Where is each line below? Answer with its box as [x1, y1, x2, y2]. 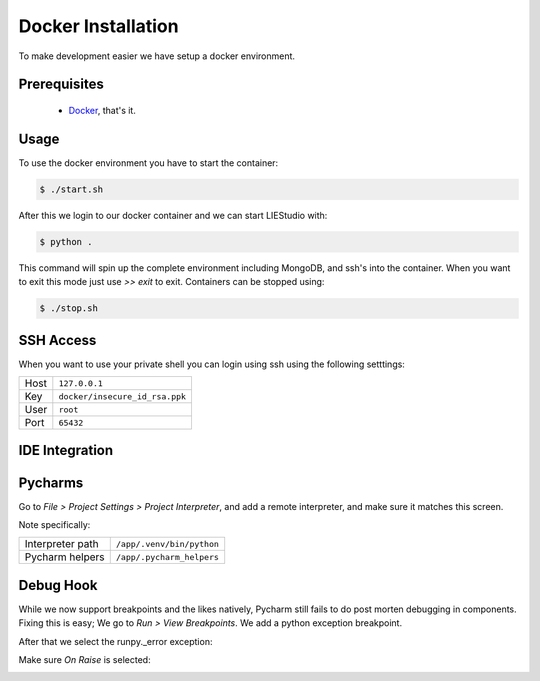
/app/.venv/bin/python [115, 538, 220, 549]
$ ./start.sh [39, 183, 104, 195]
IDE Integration [18, 442, 114, 459]
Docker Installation [18, 15, 179, 37]
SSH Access [18, 331, 97, 349]
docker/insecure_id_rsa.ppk [58, 391, 187, 402]
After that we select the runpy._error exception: [18, 635, 213, 647]
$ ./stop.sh [39, 303, 99, 314]
